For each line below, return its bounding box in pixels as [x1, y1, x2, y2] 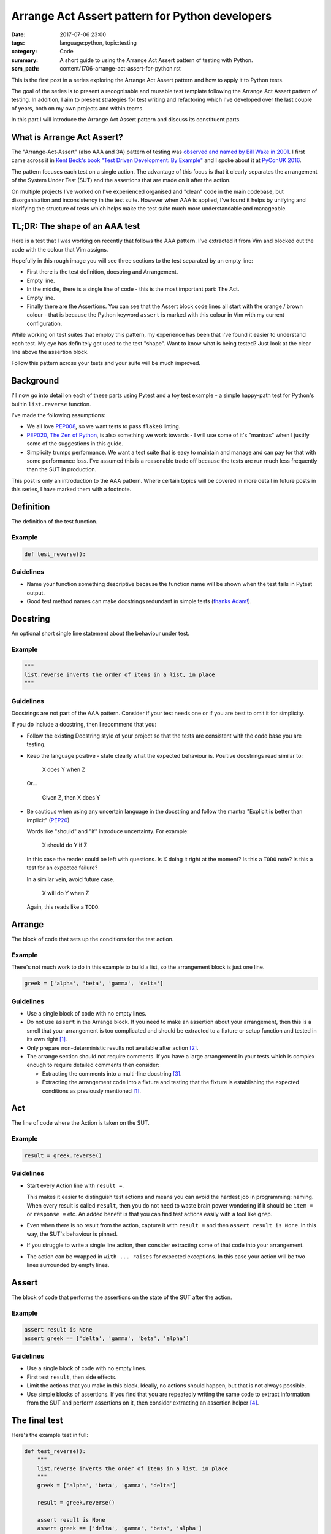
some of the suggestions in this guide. [26, 440, 124, 447]
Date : [11, 31, 26, 38]
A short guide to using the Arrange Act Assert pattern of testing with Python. [59, 56, 254, 64]
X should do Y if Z [42, 841, 88, 849]
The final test [11, 1415, 64, 1425]
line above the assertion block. [11, 348, 89, 355]
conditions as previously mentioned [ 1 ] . [42, 1087, 141, 1095]
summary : [11, 56, 39, 64]
